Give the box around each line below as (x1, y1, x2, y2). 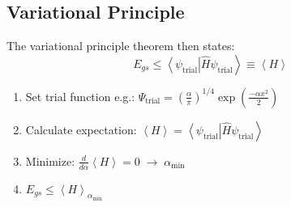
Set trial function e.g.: (25, 87, 135, 104)
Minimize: (25, 152, 75, 169)
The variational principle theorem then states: (6, 37, 235, 54)
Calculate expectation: (25, 120, 137, 137)
